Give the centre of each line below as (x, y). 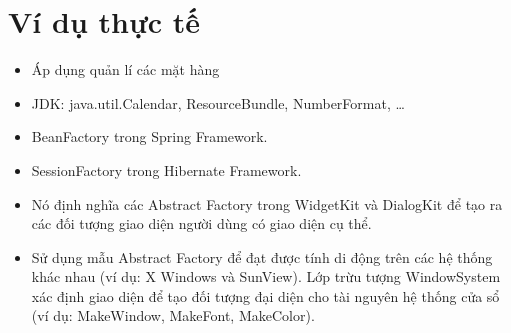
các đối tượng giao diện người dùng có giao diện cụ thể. (201, 223)
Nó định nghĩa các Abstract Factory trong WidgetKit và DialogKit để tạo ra (267, 203)
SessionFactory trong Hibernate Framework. (166, 169)
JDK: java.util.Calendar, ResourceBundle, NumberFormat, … (218, 102)
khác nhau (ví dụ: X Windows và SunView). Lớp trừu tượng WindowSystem (266, 276)
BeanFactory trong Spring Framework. (149, 136)
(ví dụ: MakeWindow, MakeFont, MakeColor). (173, 315)
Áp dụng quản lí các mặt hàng (125, 69)
